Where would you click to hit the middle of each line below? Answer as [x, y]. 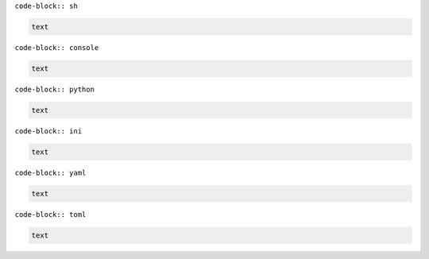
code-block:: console [57, 47]
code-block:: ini [48, 131]
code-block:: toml [50, 214]
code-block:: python [55, 89]
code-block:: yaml [50, 172]
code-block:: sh [46, 6]
